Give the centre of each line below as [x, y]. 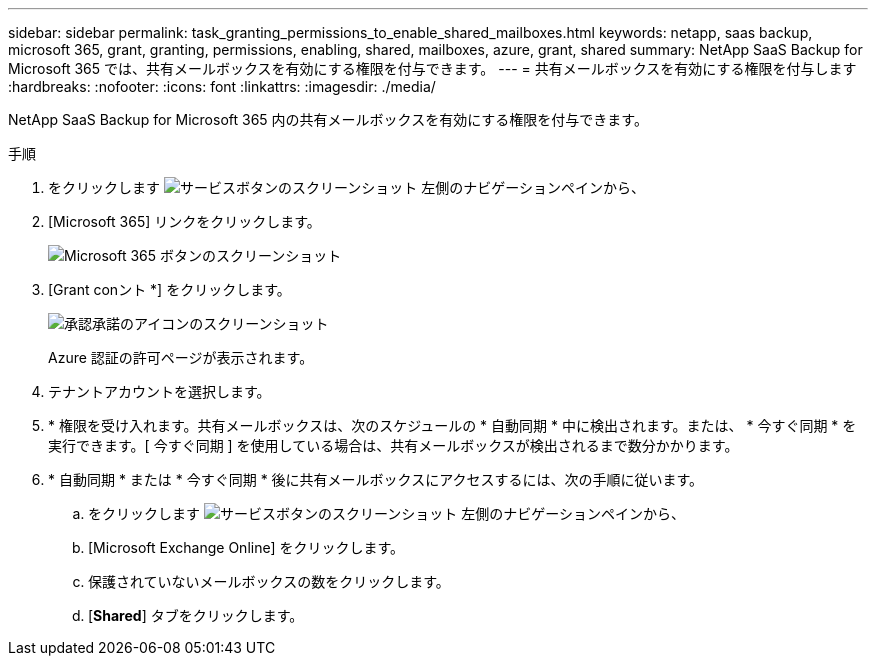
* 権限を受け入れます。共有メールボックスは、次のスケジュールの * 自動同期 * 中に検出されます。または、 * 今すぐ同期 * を [452, 425]
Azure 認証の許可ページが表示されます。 [181, 357]
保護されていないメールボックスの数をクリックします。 [269, 581]
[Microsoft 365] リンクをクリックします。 [184, 221]
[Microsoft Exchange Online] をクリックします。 [246, 547]
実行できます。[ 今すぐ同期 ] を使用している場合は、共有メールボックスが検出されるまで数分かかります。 [393, 445]
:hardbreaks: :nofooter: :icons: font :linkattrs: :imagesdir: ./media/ [222, 86]
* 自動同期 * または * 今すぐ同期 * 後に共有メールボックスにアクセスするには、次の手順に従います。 [376, 479]
